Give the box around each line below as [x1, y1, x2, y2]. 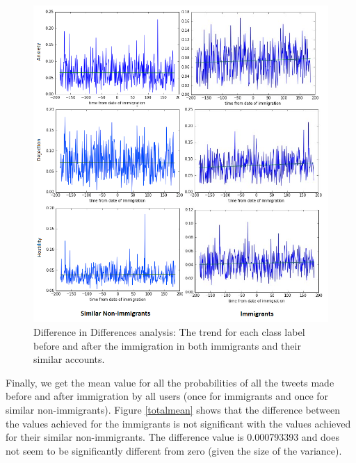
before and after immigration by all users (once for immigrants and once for [6, 389, 329, 403]
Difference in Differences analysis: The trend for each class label [33, 325, 305, 339]
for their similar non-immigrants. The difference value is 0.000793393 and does [6, 430, 339, 444]
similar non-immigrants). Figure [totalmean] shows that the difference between [6, 402, 340, 416]
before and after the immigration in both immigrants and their [33, 338, 301, 352]
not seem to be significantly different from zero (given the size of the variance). [6, 443, 342, 457]
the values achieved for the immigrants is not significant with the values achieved [6, 416, 351, 430]
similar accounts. [33, 352, 105, 366]
